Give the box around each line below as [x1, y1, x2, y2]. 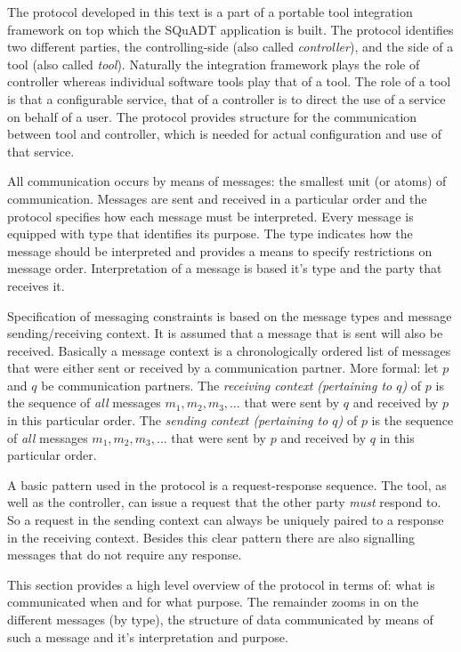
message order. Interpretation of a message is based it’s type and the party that [7, 259, 442, 278]
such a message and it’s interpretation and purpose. [7, 627, 288, 646]
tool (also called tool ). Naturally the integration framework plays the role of [7, 54, 420, 73]
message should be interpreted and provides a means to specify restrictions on [7, 241, 433, 260]
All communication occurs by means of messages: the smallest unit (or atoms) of [7, 172, 447, 190]
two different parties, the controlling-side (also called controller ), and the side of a [7, 37, 454, 56]
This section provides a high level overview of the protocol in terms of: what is [7, 575, 435, 593]
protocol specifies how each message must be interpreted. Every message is [7, 206, 414, 225]
